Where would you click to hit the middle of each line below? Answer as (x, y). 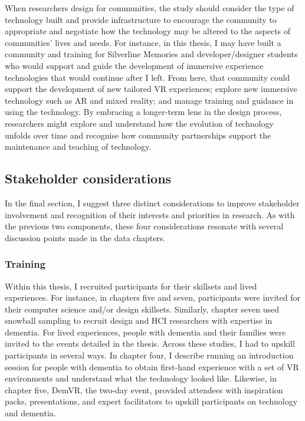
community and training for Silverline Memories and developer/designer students (151, 54)
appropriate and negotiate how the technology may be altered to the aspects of (148, 31)
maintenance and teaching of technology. (78, 147)
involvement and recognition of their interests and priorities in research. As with (150, 214)
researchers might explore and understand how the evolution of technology (139, 123)
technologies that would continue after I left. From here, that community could (147, 77)
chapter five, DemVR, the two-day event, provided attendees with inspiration (144, 389)
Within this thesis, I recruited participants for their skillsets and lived (131, 286)
